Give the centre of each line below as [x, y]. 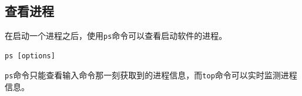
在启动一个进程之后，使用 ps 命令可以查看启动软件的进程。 [116, 36]
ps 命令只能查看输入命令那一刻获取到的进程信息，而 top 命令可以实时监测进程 [151, 75]
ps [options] [30, 56]
